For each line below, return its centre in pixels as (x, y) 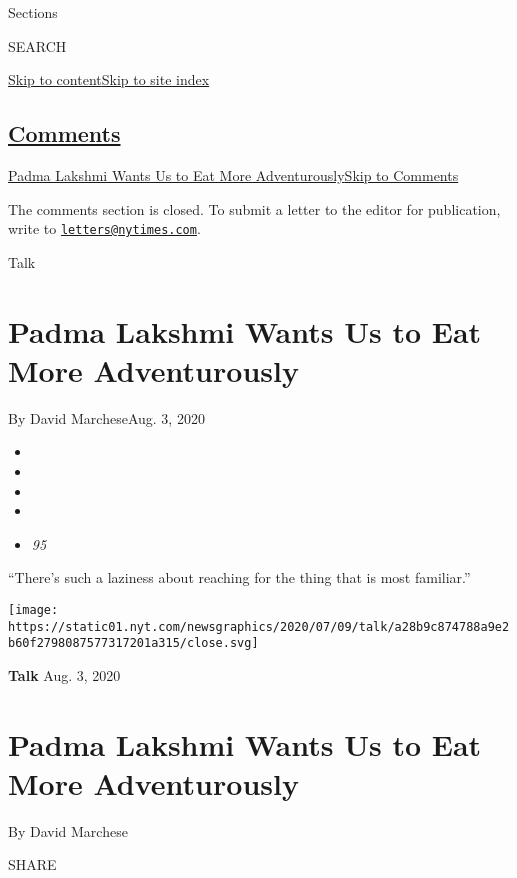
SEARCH (37, 45)
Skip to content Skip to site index (109, 79)
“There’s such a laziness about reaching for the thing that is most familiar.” (239, 577)
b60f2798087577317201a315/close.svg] (133, 643)
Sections (33, 12)
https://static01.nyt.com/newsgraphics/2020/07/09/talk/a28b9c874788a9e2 (259, 626)
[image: (33, 609)
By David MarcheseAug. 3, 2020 (106, 417)
